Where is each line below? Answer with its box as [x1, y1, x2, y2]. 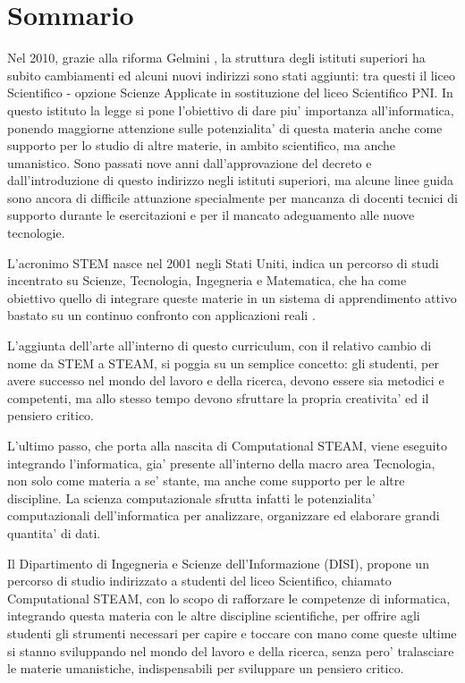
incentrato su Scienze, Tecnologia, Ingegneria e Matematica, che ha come [7, 271, 407, 290]
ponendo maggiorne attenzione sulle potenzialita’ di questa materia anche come [7, 118, 443, 137]
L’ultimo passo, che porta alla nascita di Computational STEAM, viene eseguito [7, 436, 447, 454]
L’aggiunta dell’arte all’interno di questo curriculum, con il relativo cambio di [7, 336, 432, 355]
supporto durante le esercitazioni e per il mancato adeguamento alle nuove [7, 206, 415, 224]
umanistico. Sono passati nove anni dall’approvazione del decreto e [7, 153, 372, 172]
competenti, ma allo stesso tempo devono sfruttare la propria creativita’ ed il [7, 388, 429, 407]
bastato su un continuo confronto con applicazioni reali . [7, 306, 316, 325]
